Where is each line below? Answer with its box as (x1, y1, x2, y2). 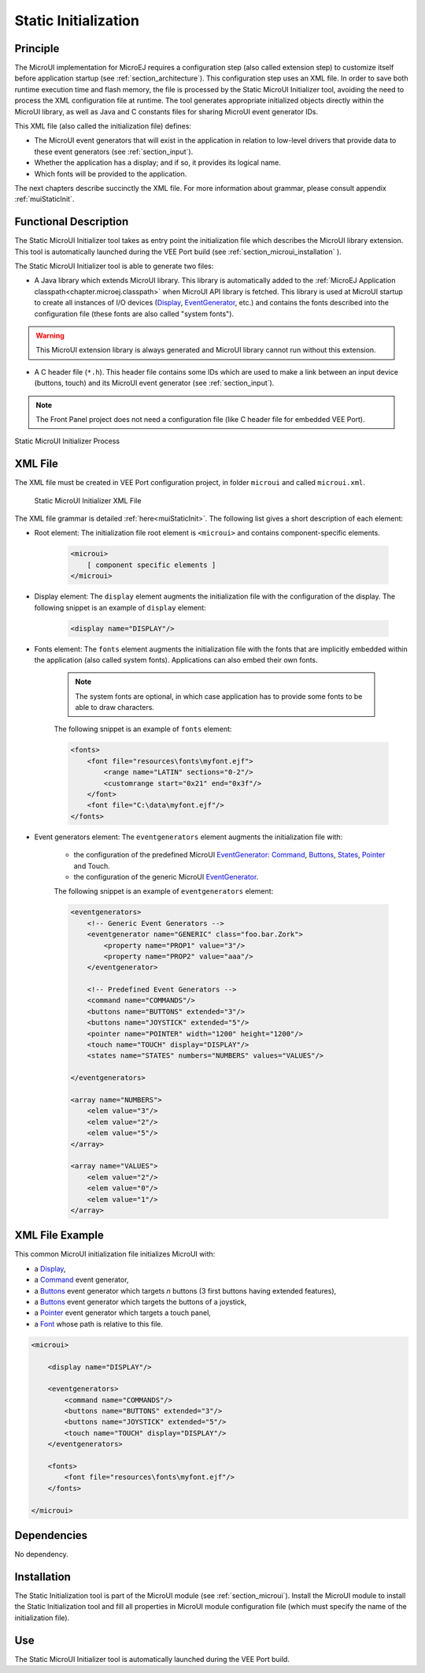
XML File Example (14, 1229, 104, 1242)
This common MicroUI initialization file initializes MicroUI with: (14, 1249, 216, 1259)
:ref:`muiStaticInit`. (14, 194, 75, 204)
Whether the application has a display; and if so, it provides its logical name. (34, 158, 281, 167)
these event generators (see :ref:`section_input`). (34, 147, 194, 156)
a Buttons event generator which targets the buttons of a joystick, (34, 1297, 247, 1306)
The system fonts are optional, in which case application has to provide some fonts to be (75, 691, 363, 701)
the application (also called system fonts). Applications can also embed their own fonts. (34, 655, 318, 664)
